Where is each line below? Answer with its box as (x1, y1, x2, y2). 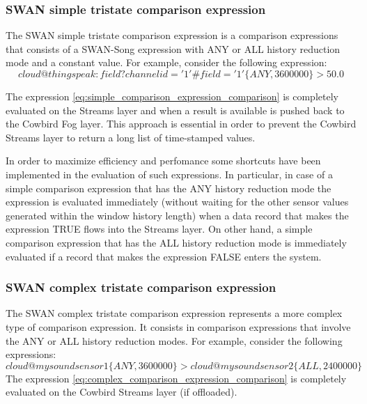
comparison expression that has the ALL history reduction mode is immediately (6, 235, 347, 249)
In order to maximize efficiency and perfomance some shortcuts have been (6, 153, 321, 168)
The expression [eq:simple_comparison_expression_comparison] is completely (6, 89, 338, 103)
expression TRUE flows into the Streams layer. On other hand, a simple (6, 222, 313, 236)
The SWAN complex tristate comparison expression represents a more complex (6, 306, 343, 320)
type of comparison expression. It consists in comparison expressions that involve (6, 319, 351, 334)
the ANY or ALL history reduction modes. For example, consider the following (6, 333, 343, 348)
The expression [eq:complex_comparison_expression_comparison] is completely (6, 371, 347, 385)
